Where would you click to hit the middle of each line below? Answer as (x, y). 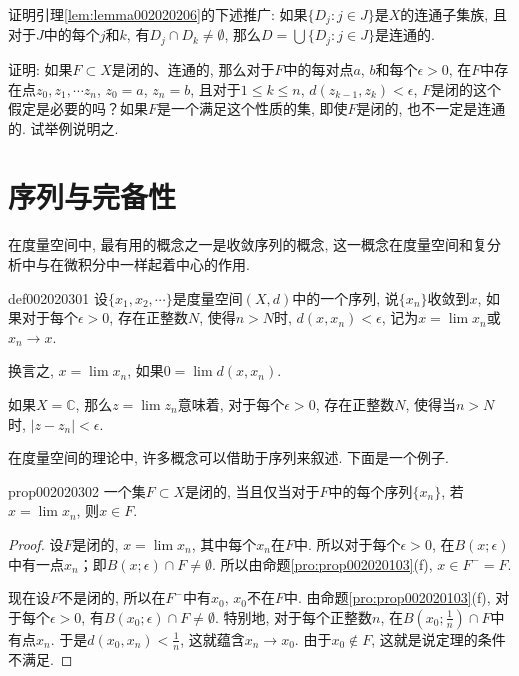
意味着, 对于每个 (231, 403)
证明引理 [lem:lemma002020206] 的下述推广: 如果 (158, 14)
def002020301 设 (58, 297)
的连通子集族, (444, 14)
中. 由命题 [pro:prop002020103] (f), (387, 597)
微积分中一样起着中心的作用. (156, 264)
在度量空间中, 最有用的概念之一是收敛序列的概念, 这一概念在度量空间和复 (248, 244)
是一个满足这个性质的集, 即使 (252, 108)
